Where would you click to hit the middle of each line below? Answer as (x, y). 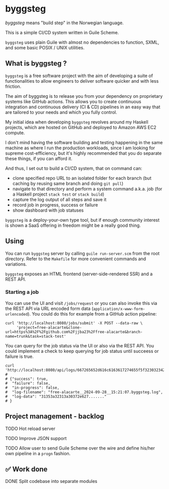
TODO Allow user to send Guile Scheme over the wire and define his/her (80, 448)
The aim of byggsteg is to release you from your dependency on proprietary (84, 96)
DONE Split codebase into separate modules (51, 481)
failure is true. (20, 356)
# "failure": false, (28, 383)
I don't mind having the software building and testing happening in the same (84, 142)
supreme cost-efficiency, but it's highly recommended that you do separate (83, 153)
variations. (16, 264)
